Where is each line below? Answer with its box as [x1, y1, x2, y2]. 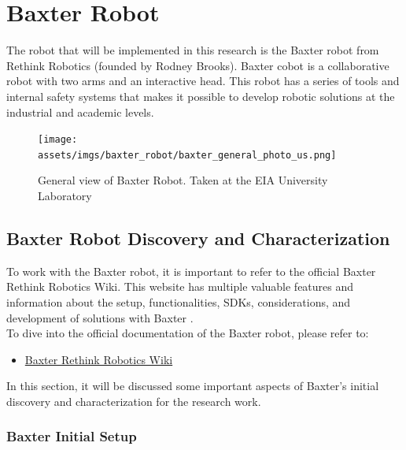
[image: [38, 134, 78, 146]
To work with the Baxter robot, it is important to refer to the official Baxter [6, 262, 376, 279]
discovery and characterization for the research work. [6, 392, 261, 409]
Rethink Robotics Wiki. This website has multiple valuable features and [6, 278, 354, 295]
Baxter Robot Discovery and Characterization [6, 225, 390, 250]
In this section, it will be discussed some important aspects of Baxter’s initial [6, 377, 379, 394]
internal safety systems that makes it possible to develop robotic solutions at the [6, 87, 395, 104]
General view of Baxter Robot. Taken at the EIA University [38, 172, 328, 188]
